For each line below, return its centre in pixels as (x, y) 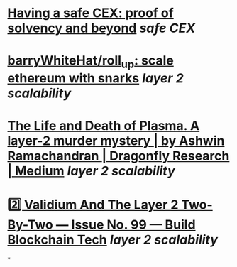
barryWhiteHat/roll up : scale (90, 62)
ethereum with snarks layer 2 (96, 78)
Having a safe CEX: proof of (90, 13)
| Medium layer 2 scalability (91, 171)
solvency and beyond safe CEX (101, 28)
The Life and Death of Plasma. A (104, 126)
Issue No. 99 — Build (134, 225)
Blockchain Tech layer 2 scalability (113, 240)
